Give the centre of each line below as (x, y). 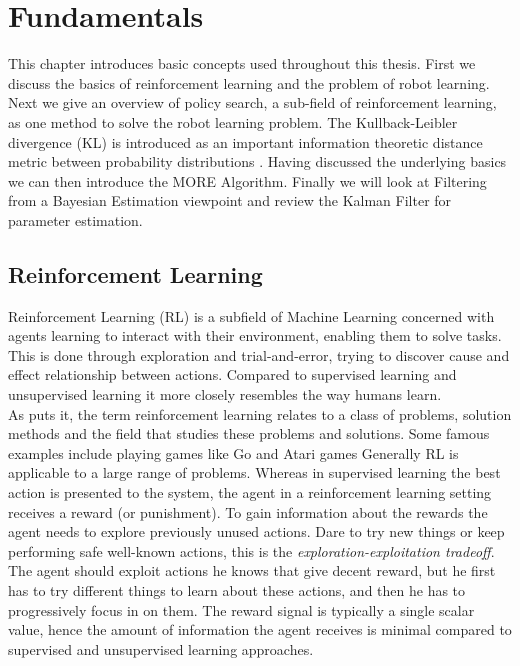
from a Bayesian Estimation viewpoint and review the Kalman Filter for (230, 200)
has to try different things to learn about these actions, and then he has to (237, 589)
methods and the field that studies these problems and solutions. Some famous (249, 433)
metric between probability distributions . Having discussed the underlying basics (257, 161)
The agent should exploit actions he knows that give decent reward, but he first (252, 570)
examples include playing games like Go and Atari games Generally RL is (233, 452)
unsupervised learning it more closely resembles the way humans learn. (225, 394)
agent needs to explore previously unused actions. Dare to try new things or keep (256, 531)
